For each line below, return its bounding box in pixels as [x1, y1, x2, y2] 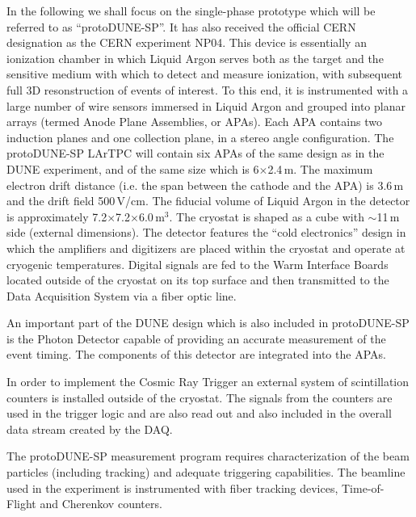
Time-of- [342, 479, 384, 496]
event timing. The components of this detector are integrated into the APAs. [6, 346, 386, 363]
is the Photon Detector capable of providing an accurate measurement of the [6, 330, 386, 347]
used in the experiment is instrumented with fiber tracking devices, [6, 479, 338, 496]
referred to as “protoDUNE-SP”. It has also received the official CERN [6, 18, 356, 35]
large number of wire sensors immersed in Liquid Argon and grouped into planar [6, 97, 405, 114]
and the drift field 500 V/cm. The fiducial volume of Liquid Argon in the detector [6, 192, 410, 209]
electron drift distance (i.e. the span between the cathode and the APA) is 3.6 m [6, 176, 404, 193]
